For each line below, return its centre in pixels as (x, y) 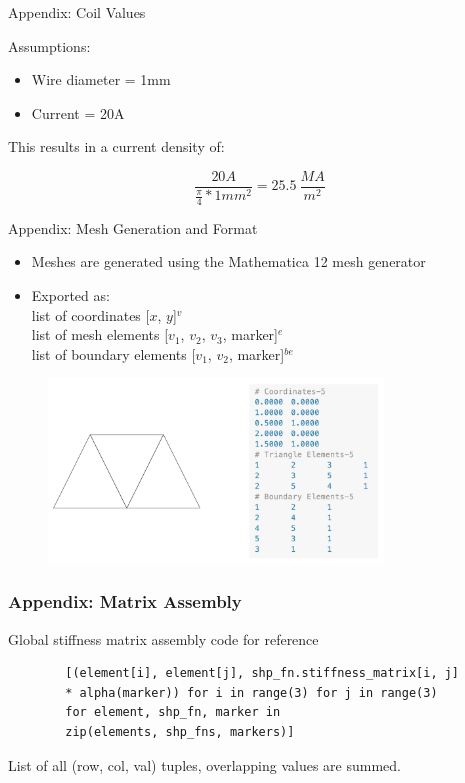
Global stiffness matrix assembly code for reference (163, 638)
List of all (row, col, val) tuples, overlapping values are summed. (204, 764)
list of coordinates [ (90, 314)
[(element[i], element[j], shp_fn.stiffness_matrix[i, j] (262, 673)
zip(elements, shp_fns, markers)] (180, 732)
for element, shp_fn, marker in (173, 712)
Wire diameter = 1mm (101, 79)
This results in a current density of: (116, 146)
